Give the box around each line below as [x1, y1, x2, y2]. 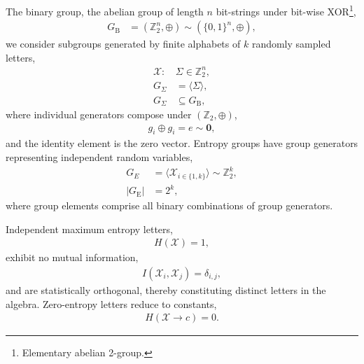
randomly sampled [251, 36, 331, 51]
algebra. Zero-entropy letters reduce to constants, [6, 296, 217, 311]
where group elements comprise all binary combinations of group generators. [6, 198, 333, 213]
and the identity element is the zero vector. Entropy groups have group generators [6, 136, 358, 150]
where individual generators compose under [6, 106, 192, 121]
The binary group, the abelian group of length [6, 3, 204, 18]
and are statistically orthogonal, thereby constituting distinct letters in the [6, 282, 326, 297]
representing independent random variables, [6, 149, 193, 164]
